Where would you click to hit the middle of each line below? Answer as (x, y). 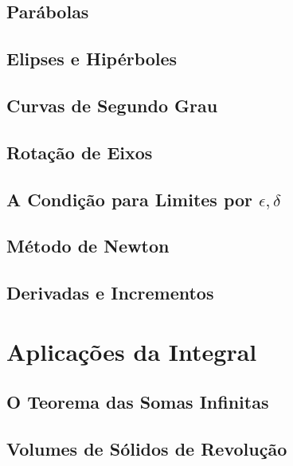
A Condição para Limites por (130, 199)
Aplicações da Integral (132, 351)
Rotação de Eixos (80, 152)
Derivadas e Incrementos (110, 293)
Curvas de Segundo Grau (112, 105)
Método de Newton (88, 246)
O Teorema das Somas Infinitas (138, 402)
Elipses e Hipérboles (92, 59)
